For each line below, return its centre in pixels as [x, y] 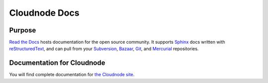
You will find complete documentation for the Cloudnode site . [72, 75]
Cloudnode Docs [44, 13]
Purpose [23, 30]
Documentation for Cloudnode [57, 63]
